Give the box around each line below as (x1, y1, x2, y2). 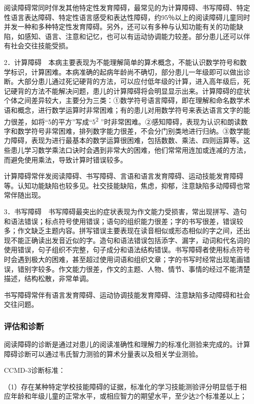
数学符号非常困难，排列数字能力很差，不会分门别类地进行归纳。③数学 (17, 125, 243, 136)
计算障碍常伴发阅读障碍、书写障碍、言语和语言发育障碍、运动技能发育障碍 (4, 171, 243, 181)
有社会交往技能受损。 (4, 40, 72, 51)
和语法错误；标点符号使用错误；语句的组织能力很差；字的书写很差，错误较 (4, 216, 243, 226)
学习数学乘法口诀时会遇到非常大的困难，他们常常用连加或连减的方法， (24, 144, 250, 155)
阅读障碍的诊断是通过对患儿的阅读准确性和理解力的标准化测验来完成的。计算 (4, 339, 250, 349)
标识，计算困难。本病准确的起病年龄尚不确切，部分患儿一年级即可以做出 (10, 66, 243, 77)
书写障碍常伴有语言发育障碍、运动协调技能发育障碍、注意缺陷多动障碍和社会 (4, 289, 250, 300)
